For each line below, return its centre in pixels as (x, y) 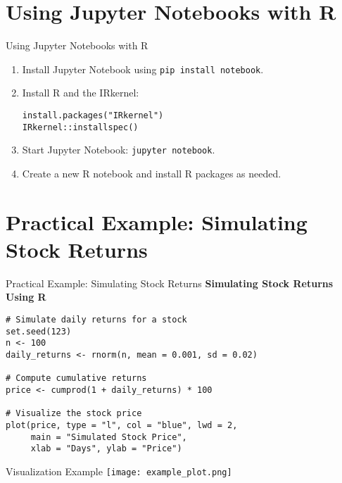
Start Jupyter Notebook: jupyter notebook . (119, 150)
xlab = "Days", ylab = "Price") (106, 449)
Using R (26, 297)
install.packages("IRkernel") (93, 115)
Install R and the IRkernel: (81, 93)
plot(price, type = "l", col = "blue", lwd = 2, (122, 425)
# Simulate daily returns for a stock (96, 320)
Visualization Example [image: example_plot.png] (119, 471)
